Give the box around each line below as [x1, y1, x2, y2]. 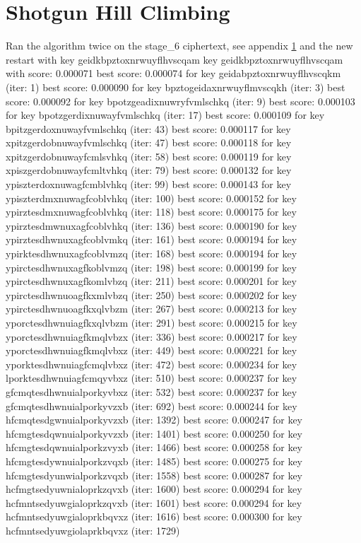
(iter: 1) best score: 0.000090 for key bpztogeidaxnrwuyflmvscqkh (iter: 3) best [6, 79, 345, 94]
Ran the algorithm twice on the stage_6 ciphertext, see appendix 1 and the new [6, 38, 353, 53]
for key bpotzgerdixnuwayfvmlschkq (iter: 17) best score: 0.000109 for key [6, 107, 325, 122]
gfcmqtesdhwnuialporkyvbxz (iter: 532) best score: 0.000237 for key [6, 384, 297, 399]
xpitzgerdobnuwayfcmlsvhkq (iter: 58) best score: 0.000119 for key [6, 148, 292, 163]
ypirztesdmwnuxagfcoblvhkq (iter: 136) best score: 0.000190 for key [6, 218, 297, 233]
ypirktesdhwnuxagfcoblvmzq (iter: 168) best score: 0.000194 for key [6, 246, 297, 261]
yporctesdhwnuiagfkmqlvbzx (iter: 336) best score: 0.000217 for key [6, 329, 297, 344]
